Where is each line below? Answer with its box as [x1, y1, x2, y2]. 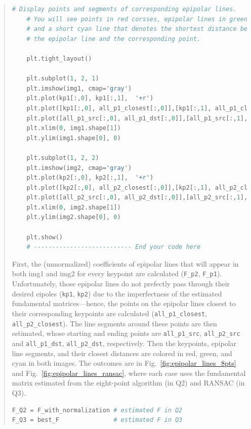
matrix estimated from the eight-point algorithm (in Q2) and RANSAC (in [12, 377, 245, 388]
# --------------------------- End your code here [26, 243, 201, 251]
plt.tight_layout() [26, 55, 92, 62]
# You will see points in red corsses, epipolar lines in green [26, 15, 248, 23]
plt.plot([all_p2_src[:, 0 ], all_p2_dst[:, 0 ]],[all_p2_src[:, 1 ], [26, 194, 248, 201]
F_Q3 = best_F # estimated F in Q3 [12, 416, 183, 424]
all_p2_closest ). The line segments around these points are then [12, 318, 217, 328]
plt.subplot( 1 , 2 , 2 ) [26, 154, 99, 161]
